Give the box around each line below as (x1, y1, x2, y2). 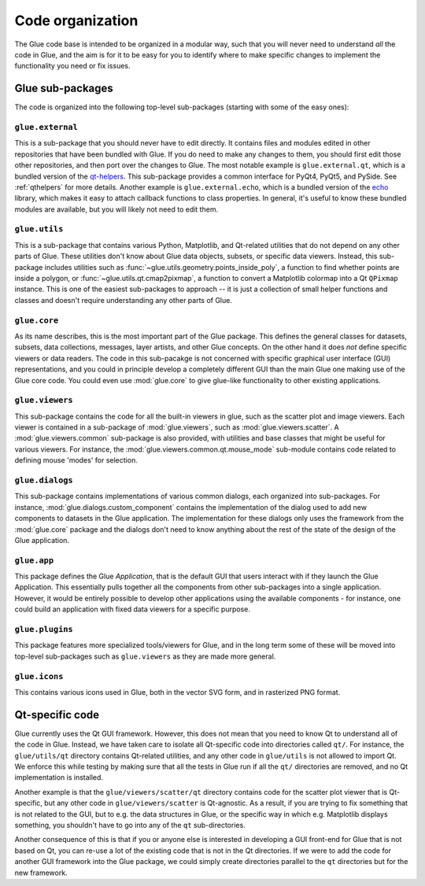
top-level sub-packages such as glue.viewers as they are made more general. (14, 652, 276, 661)
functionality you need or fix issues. (14, 61, 131, 71)
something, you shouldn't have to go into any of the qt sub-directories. (14, 820, 246, 829)
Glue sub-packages (14, 82, 113, 95)
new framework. (14, 868, 68, 877)
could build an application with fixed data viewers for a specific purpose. (14, 604, 251, 614)
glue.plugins (14, 624, 74, 634)
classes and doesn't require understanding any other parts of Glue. (14, 295, 232, 305)
